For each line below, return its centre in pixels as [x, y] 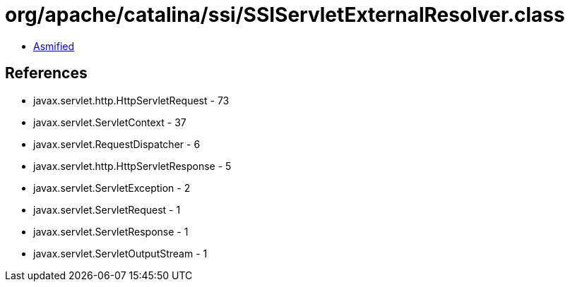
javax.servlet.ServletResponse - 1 [111, 231]
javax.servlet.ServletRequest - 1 [107, 209]
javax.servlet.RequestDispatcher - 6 [117, 144]
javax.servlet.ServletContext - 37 [110, 122]
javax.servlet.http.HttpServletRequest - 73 [131, 100]
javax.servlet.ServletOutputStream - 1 [120, 253]
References [46, 73]
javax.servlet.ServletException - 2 [112, 188]
